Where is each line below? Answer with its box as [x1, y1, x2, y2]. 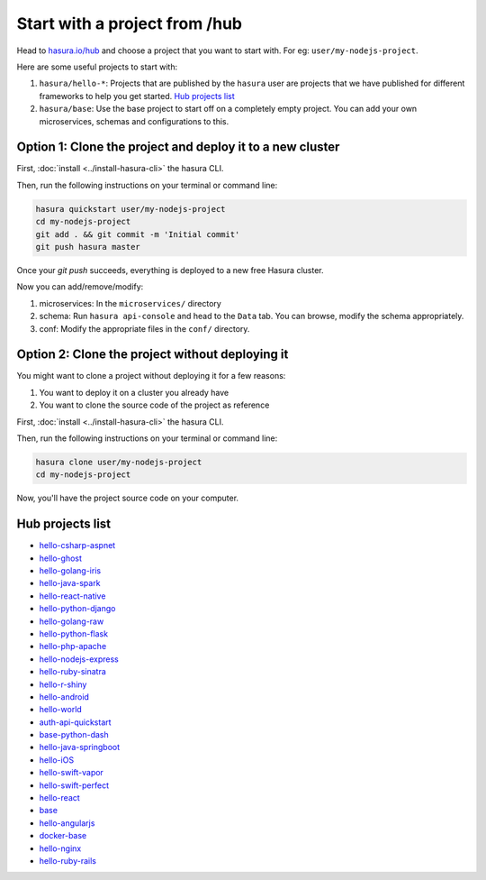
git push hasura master [35, 242, 141, 252]
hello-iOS [39, 754, 75, 765]
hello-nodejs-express [39, 654, 119, 665]
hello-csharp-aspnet [39, 540, 116, 551]
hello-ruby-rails [39, 856, 96, 866]
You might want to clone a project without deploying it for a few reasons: [16, 371, 286, 381]
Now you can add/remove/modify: [16, 281, 144, 292]
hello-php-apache [39, 641, 107, 652]
